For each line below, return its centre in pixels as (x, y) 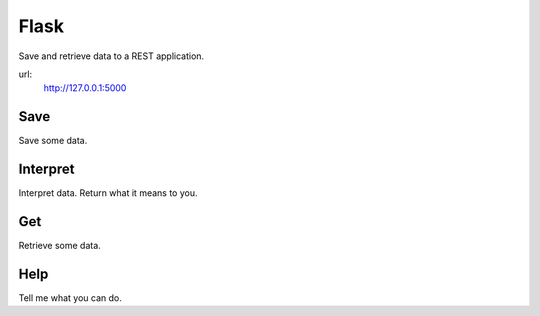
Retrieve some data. (60, 246)
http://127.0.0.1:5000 (85, 88)
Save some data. (53, 141)
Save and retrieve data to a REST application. (111, 56)
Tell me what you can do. (70, 297)
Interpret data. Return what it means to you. (108, 193)
